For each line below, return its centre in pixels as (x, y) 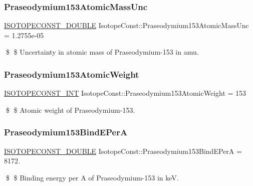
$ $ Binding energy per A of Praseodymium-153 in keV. (92, 177)
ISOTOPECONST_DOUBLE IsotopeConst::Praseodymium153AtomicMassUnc (126, 25)
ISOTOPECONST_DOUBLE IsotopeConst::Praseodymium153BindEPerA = (123, 151)
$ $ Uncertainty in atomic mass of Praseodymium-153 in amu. (102, 52)
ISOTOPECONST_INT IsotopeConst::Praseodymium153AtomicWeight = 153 (125, 93)
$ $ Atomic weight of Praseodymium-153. (70, 110)
